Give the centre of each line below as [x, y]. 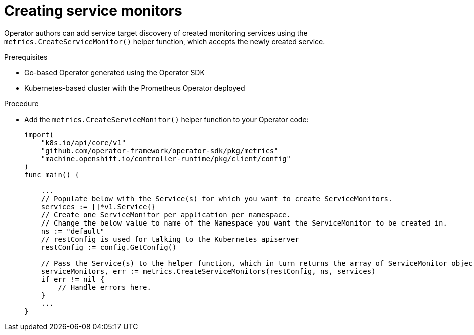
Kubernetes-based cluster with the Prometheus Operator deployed [135, 88]
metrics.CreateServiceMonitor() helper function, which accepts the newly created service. [165, 41]
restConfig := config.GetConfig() [109, 247]
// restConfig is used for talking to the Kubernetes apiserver [170, 239]
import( [39, 134]
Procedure [21, 103]
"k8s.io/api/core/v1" [83, 142]
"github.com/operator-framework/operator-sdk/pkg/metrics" [159, 150]
